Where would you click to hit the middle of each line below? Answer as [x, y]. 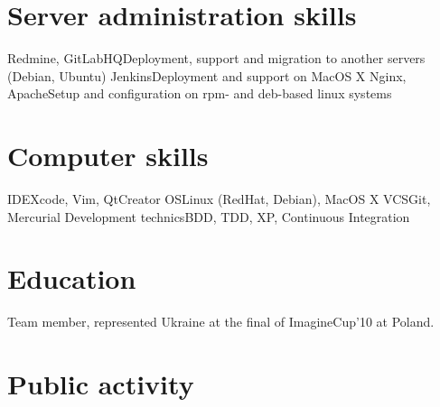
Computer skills [108, 156]
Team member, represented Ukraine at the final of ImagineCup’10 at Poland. [221, 322]
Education [72, 278]
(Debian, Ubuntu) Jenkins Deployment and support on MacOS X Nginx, [207, 75]
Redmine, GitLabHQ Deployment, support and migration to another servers [216, 58]
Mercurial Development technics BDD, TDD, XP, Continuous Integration [209, 216]
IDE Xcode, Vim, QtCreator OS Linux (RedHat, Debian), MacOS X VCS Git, [219, 199]
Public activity [101, 384]
